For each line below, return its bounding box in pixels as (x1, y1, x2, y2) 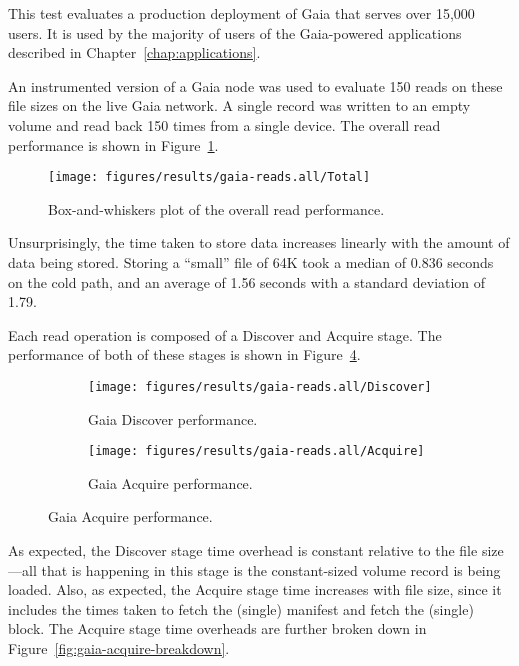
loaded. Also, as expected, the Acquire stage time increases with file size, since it (8, 579, 502, 600)
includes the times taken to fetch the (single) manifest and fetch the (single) (8, 598, 474, 619)
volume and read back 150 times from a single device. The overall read (8, 114, 441, 135)
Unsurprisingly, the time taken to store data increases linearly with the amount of (8, 232, 510, 253)
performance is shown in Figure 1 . (8, 134, 219, 155)
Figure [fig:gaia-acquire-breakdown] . (8, 638, 230, 659)
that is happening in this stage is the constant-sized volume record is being (41, 559, 501, 580)
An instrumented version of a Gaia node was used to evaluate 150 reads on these (8, 75, 503, 96)
